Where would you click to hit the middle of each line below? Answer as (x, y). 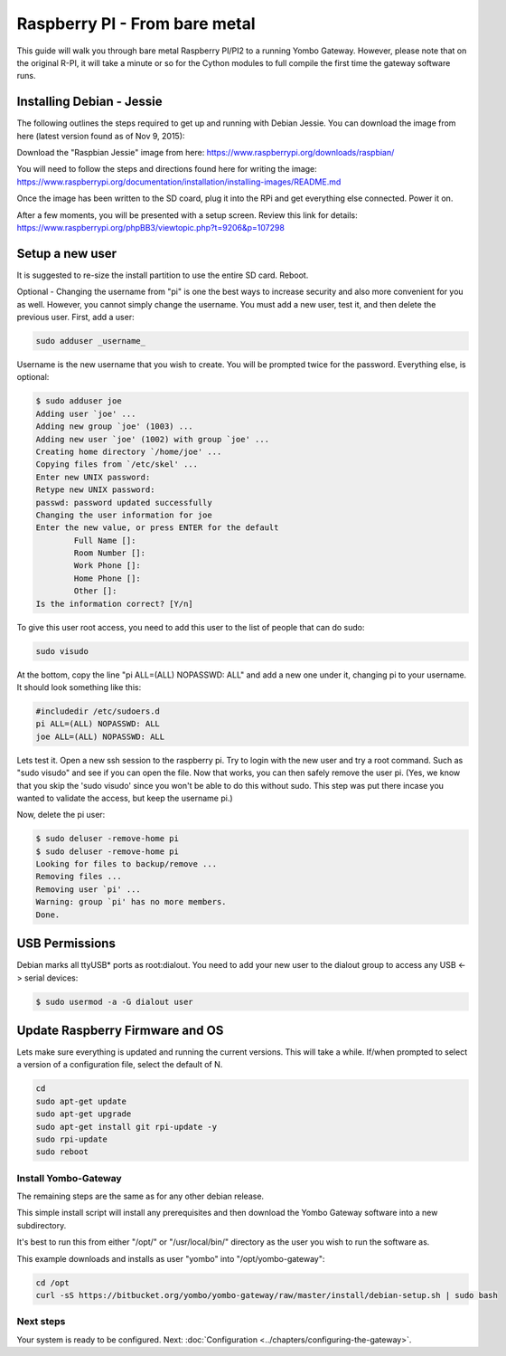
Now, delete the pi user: (61, 815)
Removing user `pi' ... (89, 889)
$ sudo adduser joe (79, 401)
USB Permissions (66, 944)
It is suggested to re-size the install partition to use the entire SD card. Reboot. (163, 275)
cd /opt (52, 1283)
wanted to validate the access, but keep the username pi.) (125, 798)
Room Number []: (110, 553)
